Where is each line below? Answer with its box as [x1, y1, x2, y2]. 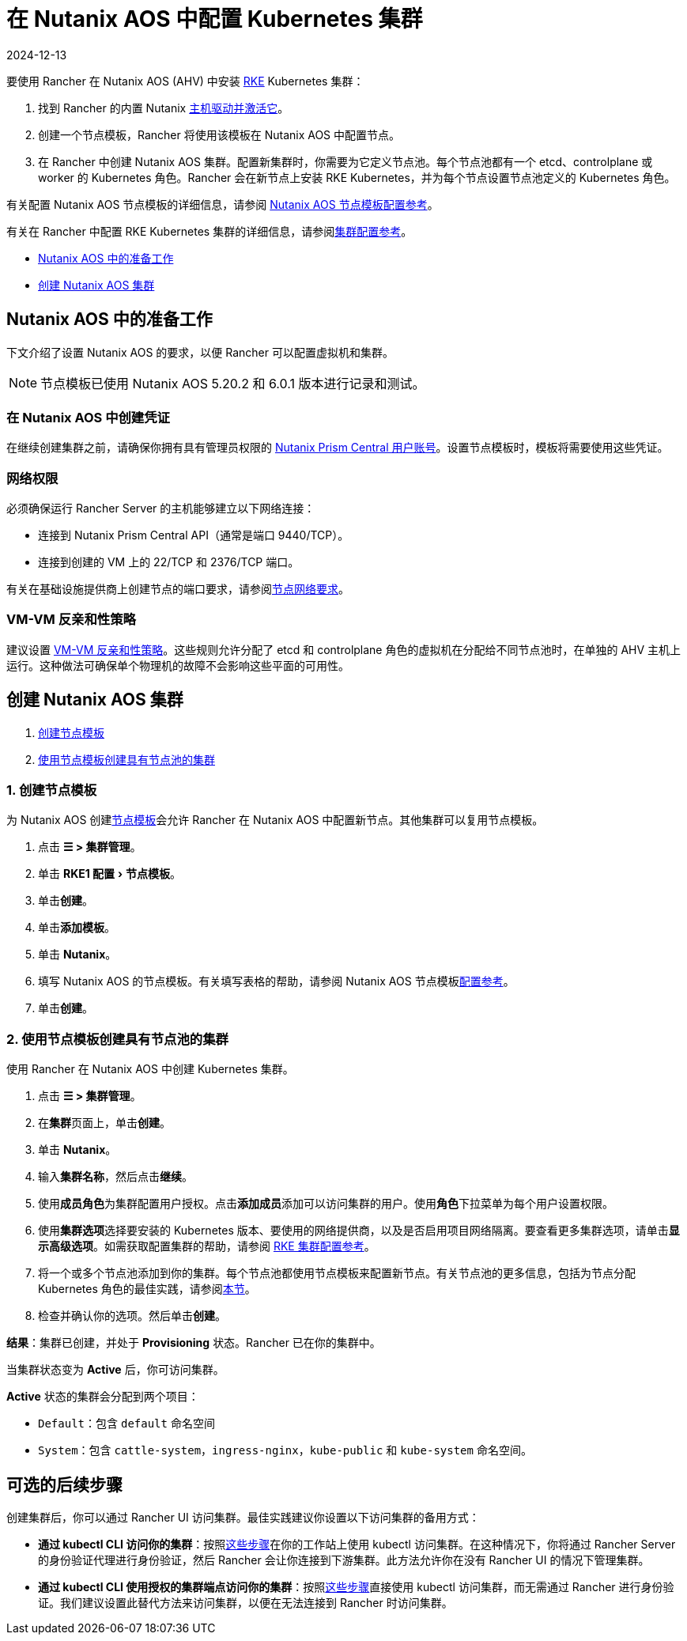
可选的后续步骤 [6, 1474, 123, 1495]
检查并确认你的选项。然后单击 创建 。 [38, 1309, 226, 1323]
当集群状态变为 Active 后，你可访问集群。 [6, 1363, 225, 1377]
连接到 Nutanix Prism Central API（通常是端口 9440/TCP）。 [38, 528, 349, 543]
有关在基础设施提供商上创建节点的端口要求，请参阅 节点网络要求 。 [6, 582, 349, 596]
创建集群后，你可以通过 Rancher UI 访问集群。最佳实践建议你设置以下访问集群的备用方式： [6, 1511, 480, 1525]
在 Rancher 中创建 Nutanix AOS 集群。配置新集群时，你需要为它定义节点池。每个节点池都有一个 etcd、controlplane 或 [38, 154, 653, 168]
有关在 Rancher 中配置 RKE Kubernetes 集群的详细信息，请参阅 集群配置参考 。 [6, 224, 413, 238]
